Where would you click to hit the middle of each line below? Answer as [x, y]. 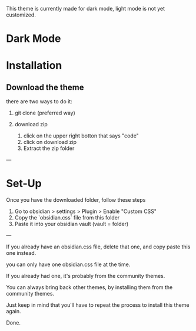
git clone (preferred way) [45, 113]
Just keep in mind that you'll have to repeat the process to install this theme [98, 305]
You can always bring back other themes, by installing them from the [89, 287]
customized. [21, 15]
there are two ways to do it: [39, 101]
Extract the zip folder [49, 148]
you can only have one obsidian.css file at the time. [68, 264]
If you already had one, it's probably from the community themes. [86, 276]
